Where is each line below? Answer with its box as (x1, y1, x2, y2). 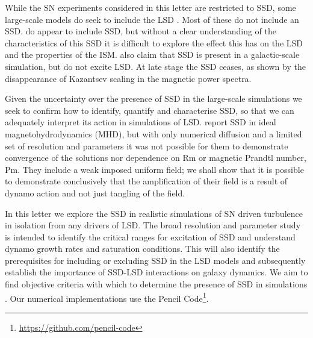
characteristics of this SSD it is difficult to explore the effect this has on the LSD (5, 36, 303, 49)
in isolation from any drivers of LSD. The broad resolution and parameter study (5, 219, 301, 231)
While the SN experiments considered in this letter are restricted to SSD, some (5, 1, 296, 13)
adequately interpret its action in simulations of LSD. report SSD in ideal (5, 116, 276, 128)
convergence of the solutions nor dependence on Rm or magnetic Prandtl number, (5, 151, 306, 164)
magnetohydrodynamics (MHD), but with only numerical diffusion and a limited (5, 127, 302, 140)
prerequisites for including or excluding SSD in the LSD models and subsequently (5, 254, 306, 266)
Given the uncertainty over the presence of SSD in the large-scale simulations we (5, 92, 302, 105)
